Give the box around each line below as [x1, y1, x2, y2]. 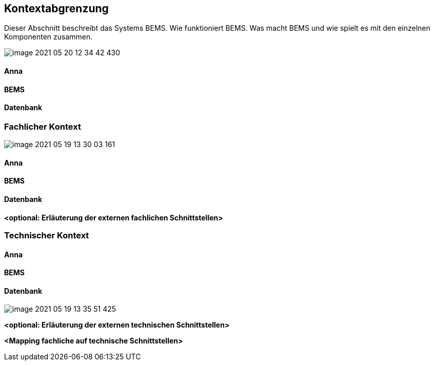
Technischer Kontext [4, 230, 89, 241]
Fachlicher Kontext [4, 121, 81, 132]
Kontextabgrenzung [4, 2, 109, 15]
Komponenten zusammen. [4, 32, 93, 42]
